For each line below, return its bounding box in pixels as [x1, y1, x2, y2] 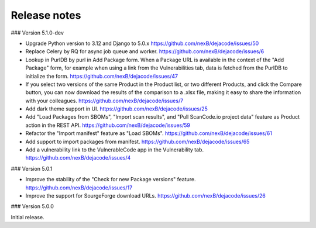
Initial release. [11, 213, 44, 220]
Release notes [11, 9, 81, 22]
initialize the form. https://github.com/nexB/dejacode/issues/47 [25, 72, 178, 80]
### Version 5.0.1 [11, 165, 53, 172]
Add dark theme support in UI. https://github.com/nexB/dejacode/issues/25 [25, 105, 208, 112]
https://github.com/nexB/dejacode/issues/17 [25, 184, 133, 191]
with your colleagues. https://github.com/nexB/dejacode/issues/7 [25, 97, 184, 104]
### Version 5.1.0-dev [11, 29, 64, 36]
